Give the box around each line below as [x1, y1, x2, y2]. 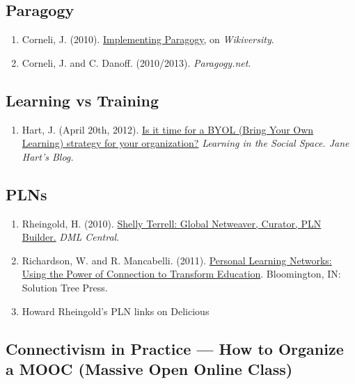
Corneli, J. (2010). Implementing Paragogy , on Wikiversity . [22, 32, 274, 47]
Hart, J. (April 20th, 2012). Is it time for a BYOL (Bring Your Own [22, 122, 314, 136]
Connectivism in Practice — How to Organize [6, 337, 344, 359]
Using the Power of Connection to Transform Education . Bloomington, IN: [22, 266, 341, 281]
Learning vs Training [6, 89, 159, 111]
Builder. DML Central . [22, 230, 120, 244]
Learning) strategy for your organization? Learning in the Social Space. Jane [22, 136, 349, 150]
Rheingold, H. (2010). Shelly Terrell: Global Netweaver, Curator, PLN [22, 216, 322, 230]
